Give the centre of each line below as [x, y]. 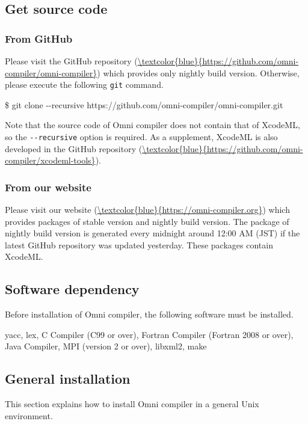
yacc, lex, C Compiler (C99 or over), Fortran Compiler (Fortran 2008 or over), [149, 334]
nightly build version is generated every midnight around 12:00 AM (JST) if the [152, 233]
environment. [29, 415]
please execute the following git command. [84, 84]
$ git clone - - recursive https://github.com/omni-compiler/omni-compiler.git [144, 104]
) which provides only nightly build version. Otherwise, [198, 72]
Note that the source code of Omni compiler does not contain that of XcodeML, [152, 125]
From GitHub [39, 38]
